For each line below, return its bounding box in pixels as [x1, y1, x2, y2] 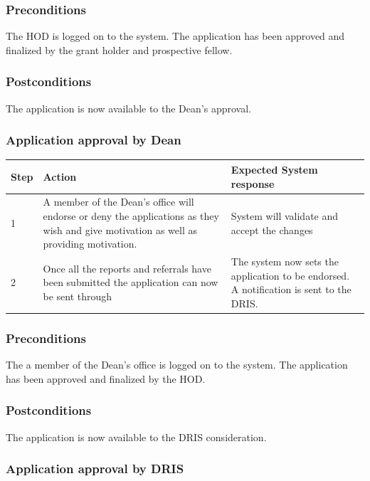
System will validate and [231, 208, 339, 223]
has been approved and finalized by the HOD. [6, 371, 206, 386]
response [231, 176, 275, 191]
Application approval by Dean [6, 131, 181, 149]
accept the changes [231, 222, 313, 237]
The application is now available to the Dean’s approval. [6, 100, 251, 115]
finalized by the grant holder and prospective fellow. [6, 42, 233, 57]
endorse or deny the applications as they [43, 208, 219, 223]
